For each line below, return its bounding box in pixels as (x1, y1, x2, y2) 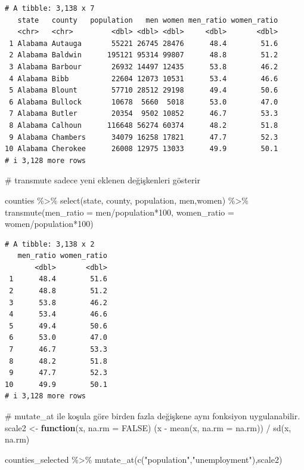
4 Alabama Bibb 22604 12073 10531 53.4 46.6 (9, 74, 278, 83)
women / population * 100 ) (5, 217, 94, 230)
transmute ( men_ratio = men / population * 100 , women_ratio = (5, 205, 234, 218)
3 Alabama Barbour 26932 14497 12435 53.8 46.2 (9, 62, 278, 71)
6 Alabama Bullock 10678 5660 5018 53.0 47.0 (9, 97, 278, 106)
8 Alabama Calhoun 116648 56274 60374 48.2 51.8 (9, 121, 278, 130)
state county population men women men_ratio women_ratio (17, 16, 278, 24)
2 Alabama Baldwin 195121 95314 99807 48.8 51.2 (9, 51, 278, 60)
